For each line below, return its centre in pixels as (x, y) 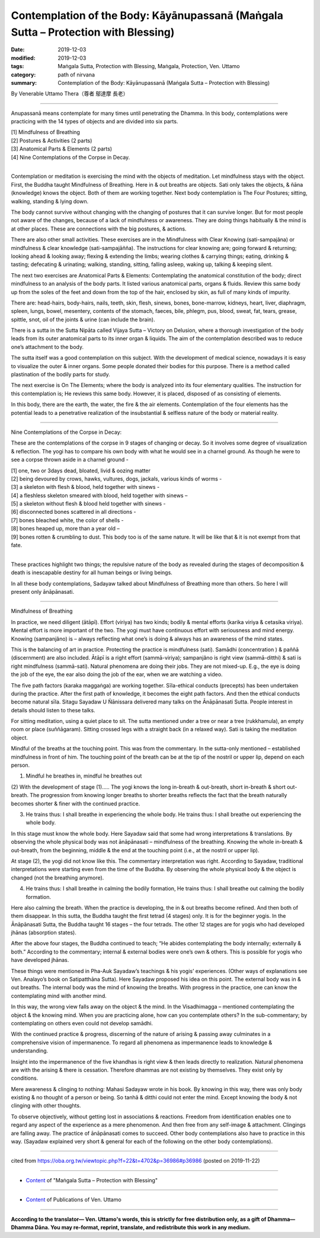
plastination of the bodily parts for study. (60, 375)
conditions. (25, 1078)
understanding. (30, 1051)
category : (23, 75)
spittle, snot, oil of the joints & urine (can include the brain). (83, 319)
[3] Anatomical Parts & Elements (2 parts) (62, 149)
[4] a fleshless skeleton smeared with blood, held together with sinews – (99, 495)
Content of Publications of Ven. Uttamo (73, 1199)
